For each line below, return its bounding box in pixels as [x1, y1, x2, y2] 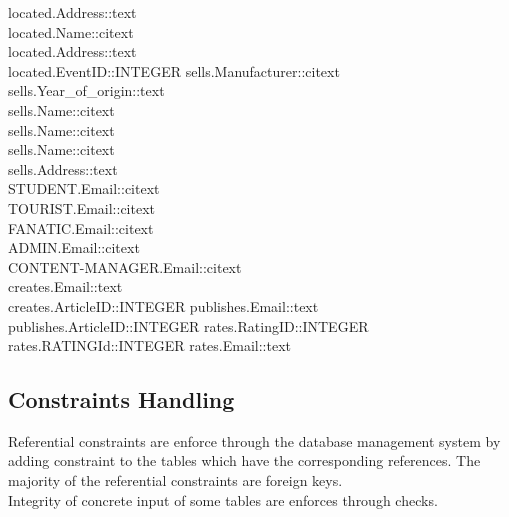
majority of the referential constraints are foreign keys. [8, 470, 343, 491]
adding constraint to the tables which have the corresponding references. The [8, 450, 481, 471]
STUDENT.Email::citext [8, 178, 160, 199]
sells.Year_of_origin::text [8, 80, 165, 101]
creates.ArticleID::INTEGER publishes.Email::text [8, 295, 319, 316]
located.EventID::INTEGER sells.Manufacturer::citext [8, 60, 340, 81]
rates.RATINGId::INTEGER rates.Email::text [8, 335, 291, 356]
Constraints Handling [8, 384, 235, 415]
